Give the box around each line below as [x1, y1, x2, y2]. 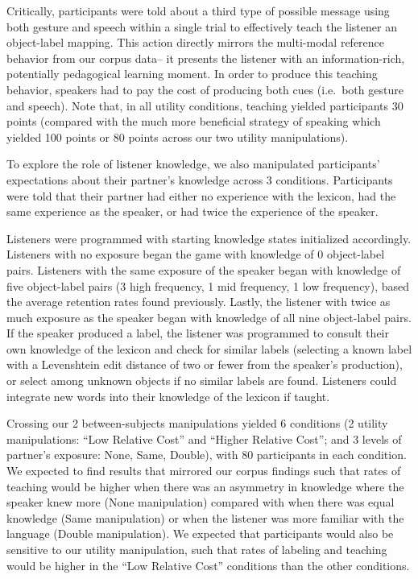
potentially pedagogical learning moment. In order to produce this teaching [6, 65, 378, 82]
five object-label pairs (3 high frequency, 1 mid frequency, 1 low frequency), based [6, 277, 410, 294]
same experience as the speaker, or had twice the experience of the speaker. [6, 203, 379, 220]
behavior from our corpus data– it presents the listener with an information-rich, [6, 49, 405, 66]
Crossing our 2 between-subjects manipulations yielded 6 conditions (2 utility [6, 415, 388, 432]
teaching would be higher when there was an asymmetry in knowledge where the [6, 478, 404, 494]
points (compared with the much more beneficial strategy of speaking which [6, 113, 381, 130]
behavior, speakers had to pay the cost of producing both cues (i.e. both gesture [6, 81, 404, 97]
